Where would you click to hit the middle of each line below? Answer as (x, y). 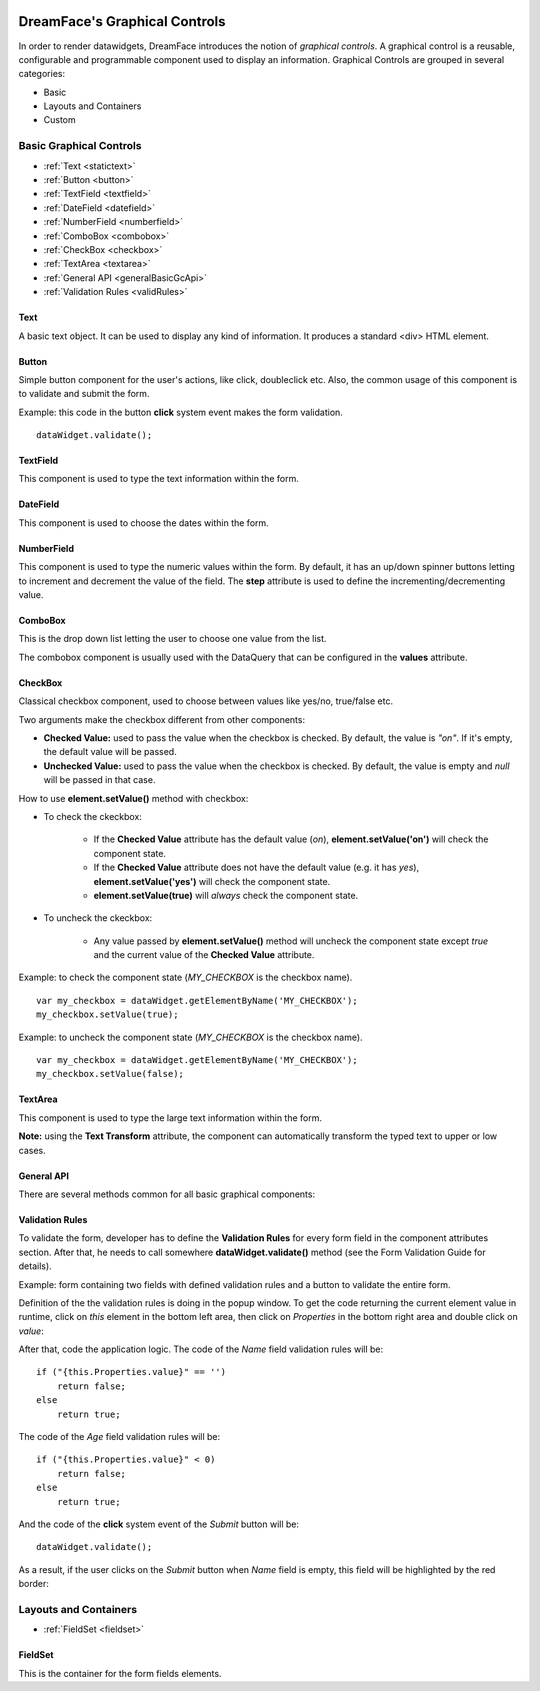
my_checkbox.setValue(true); (107, 1014)
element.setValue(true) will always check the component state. (226, 895)
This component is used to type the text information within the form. (159, 479)
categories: (41, 74)
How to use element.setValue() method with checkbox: (133, 798)
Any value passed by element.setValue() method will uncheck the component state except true (291, 941)
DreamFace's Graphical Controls (122, 21)
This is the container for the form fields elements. (120, 1673)
